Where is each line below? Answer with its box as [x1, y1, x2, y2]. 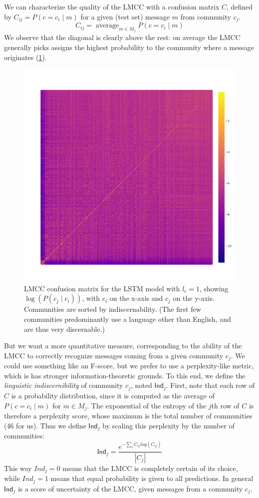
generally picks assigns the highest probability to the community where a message [4, 42, 254, 53]
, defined [226, 2, 253, 12]
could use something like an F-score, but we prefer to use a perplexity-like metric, [4, 360, 254, 371]
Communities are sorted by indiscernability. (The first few [24, 304, 201, 314]
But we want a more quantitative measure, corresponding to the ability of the [4, 340, 242, 351]
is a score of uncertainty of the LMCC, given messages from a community [17, 483, 243, 493]
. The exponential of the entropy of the [87, 400, 207, 410]
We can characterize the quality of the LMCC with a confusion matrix [4, 2, 220, 12]
